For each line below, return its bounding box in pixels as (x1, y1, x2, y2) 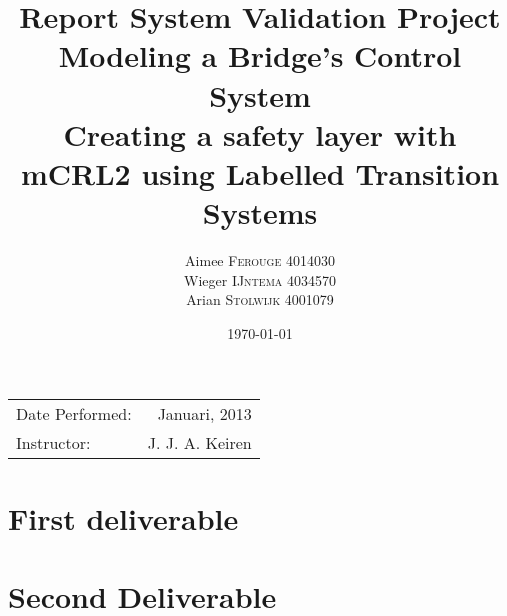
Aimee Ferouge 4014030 (185, 250, 335, 271)
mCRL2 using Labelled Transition (20, 152, 500, 193)
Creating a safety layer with (63, 113, 457, 154)
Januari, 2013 (157, 402, 252, 426)
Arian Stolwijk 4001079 (186, 289, 334, 310)
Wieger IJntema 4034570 (184, 269, 336, 290)
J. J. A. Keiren (147, 431, 252, 455)
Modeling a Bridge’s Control (58, 35, 462, 76)
